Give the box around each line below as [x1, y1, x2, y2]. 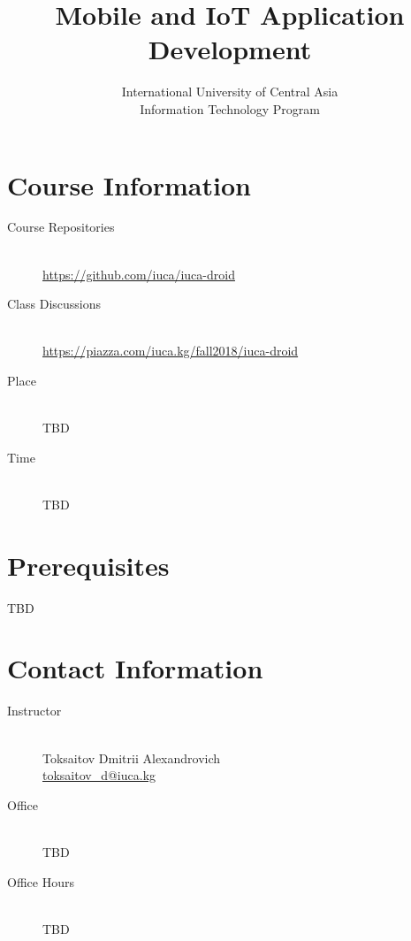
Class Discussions [7, 295, 102, 313]
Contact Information [7, 650, 263, 686]
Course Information [7, 166, 251, 203]
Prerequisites [7, 547, 170, 583]
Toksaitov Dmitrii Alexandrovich [42, 748, 221, 767]
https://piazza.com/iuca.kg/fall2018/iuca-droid [42, 341, 299, 360]
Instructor [7, 701, 62, 720]
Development [148, 31, 312, 67]
